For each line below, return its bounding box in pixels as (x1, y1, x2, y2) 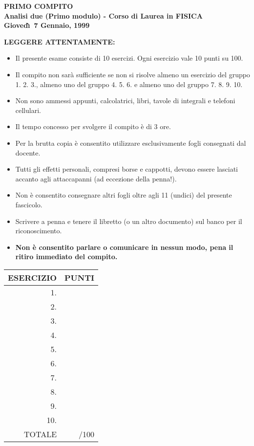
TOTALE (23, 428, 57, 440)
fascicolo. (15, 199, 42, 209)
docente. (15, 147, 41, 157)
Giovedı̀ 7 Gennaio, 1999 (4, 20, 90, 30)
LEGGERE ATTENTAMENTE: (4, 36, 115, 46)
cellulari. (15, 105, 41, 115)
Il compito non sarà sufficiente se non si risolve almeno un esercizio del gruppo (15, 69, 250, 79)
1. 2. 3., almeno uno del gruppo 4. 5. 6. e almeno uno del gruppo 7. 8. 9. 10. (15, 79, 243, 89)
